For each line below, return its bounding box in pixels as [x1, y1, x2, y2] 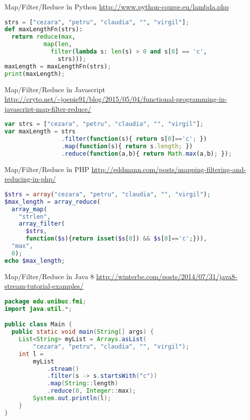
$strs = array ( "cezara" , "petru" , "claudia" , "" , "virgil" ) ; [4, 190, 211, 198]
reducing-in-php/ [4, 174, 56, 184]
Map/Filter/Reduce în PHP [4, 164, 89, 174]
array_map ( [11, 205, 47, 213]
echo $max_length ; [4, 257, 65, 264]
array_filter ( [18, 220, 65, 228]
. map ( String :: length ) [47, 380, 119, 387]
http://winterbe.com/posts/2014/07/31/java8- [96, 271, 238, 281]
